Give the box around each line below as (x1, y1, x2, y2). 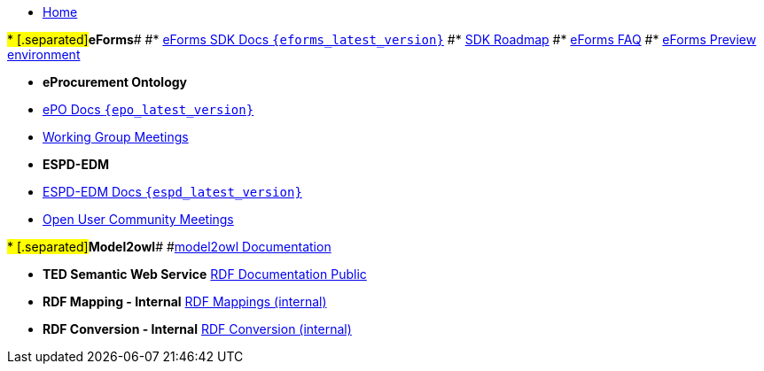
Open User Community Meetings (43, 212, 234, 227)
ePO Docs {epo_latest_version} (43, 102, 254, 117)
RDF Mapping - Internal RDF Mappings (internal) (43, 294, 327, 309)
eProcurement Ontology (43, 74, 188, 89)
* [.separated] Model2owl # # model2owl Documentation (7, 239, 331, 254)
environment (7, 47, 81, 62)
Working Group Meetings (43, 129, 189, 144)
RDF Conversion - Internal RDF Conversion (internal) (43, 321, 352, 336)
